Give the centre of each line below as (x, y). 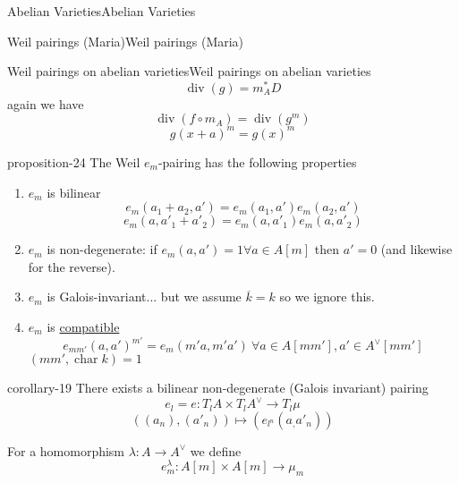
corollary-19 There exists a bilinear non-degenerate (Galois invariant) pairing (218, 388)
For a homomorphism (66, 450)
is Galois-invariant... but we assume (144, 297)
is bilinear (74, 192)
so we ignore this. (327, 297)
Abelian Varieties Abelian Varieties (102, 11)
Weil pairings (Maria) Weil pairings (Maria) (126, 41)
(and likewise (416, 249)
